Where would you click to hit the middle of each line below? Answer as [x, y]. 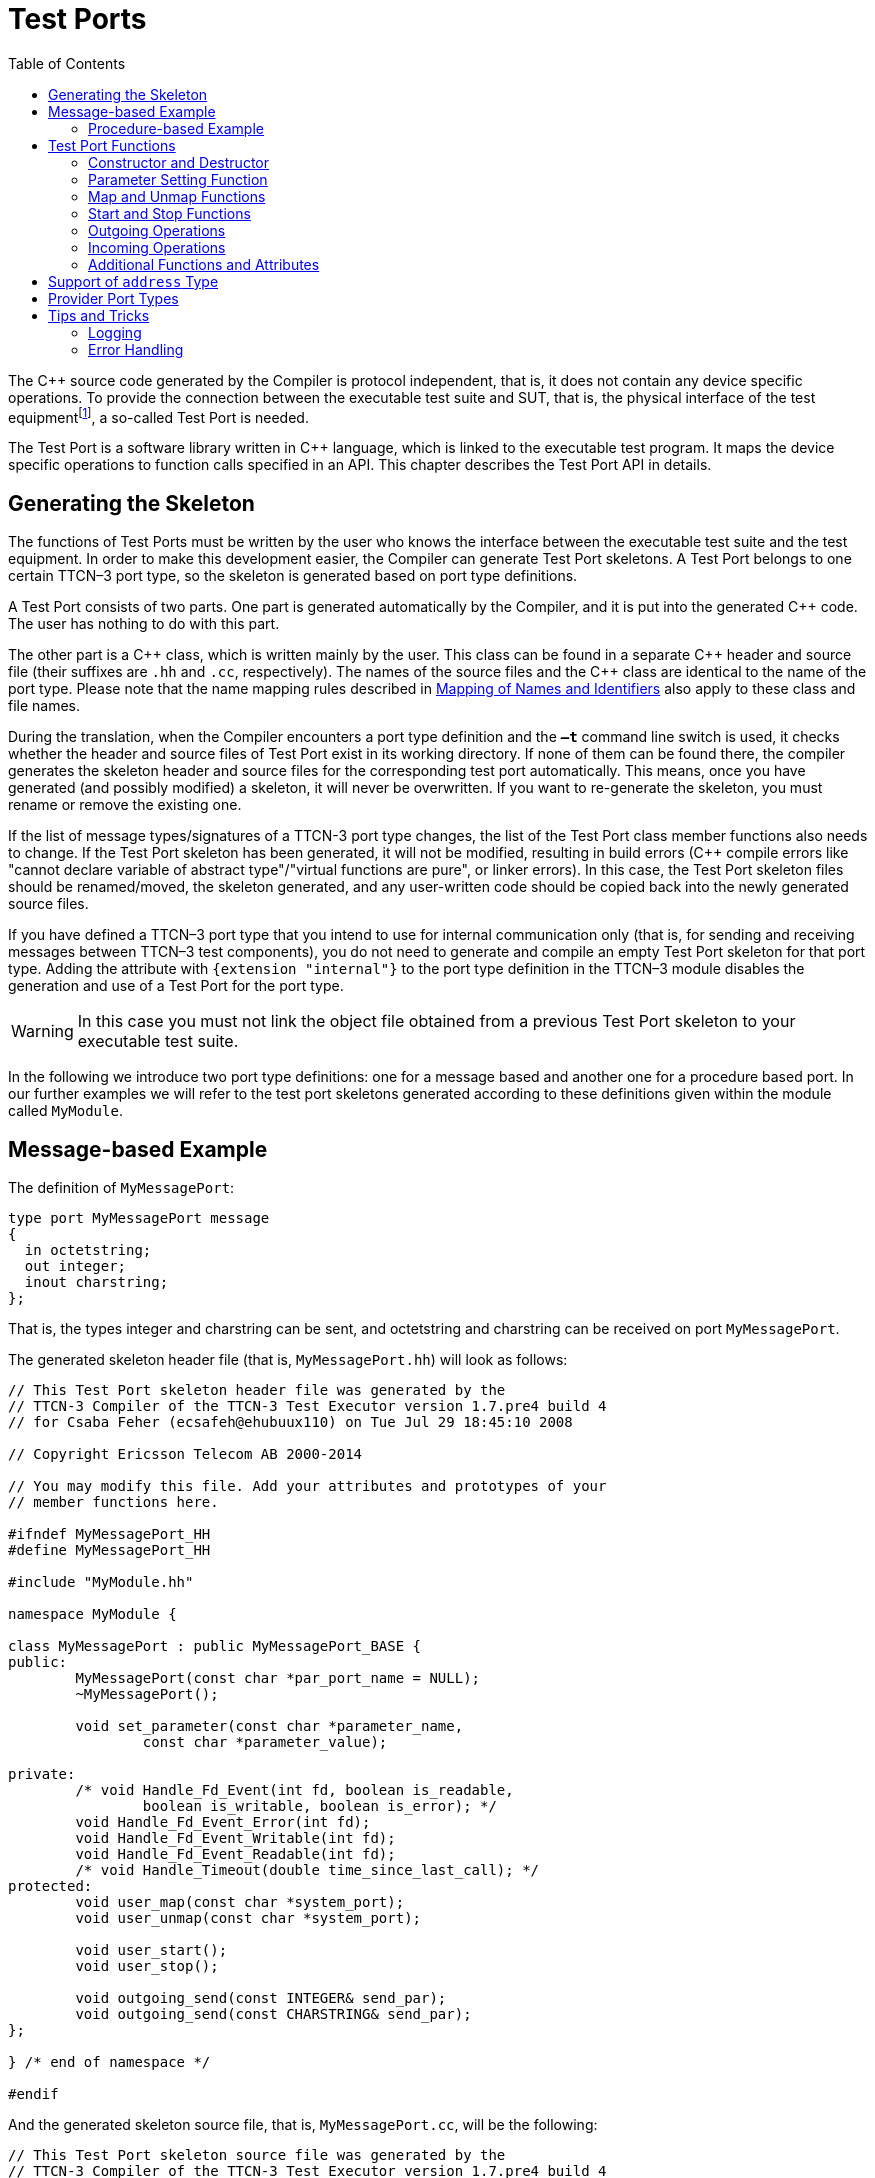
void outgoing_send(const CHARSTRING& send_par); [273, 2014]
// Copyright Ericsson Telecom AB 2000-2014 [185, 1454]
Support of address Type [133, 281]
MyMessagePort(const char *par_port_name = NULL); [278, 1678]
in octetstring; [88, 1250]
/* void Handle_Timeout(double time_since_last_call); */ [307, 1870]
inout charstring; [96, 1282]
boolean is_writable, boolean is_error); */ [319, 1806]
